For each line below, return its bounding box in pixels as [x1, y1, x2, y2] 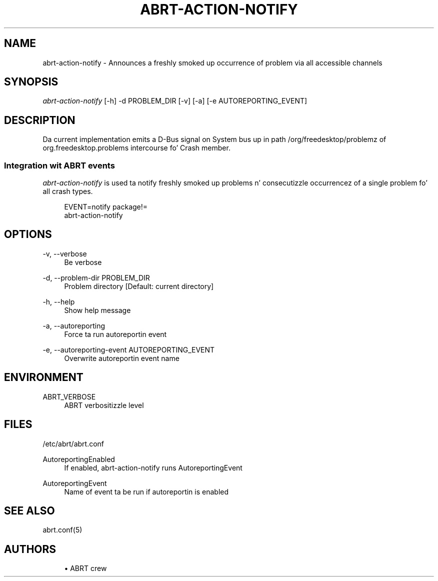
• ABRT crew [64, 564, 107, 573]
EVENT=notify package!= [64, 202, 148, 211]
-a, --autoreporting [42, 321, 105, 330]
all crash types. [42, 187, 93, 196]
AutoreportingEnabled [42, 454, 115, 463]
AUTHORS [4, 542, 56, 555]
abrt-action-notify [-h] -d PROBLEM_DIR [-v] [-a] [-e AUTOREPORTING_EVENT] [42, 96, 307, 105]
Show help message [64, 305, 131, 314]
